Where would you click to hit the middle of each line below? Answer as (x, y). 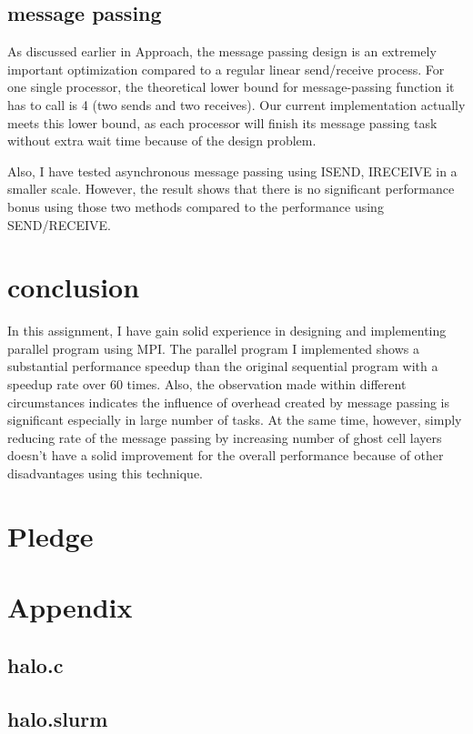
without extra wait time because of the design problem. (162, 141)
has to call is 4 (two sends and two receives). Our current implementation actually (236, 104)
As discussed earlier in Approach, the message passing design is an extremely (222, 51)
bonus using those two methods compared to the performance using (196, 206)
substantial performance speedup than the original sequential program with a (223, 366)
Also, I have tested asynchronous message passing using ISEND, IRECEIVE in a (232, 171)
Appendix (70, 607)
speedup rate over (57, 384)
